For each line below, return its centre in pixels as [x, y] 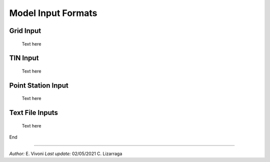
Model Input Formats [53, 13]
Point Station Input [39, 85]
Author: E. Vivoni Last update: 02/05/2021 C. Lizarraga [66, 153]
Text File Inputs [34, 113]
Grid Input [25, 31]
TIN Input [24, 58]
